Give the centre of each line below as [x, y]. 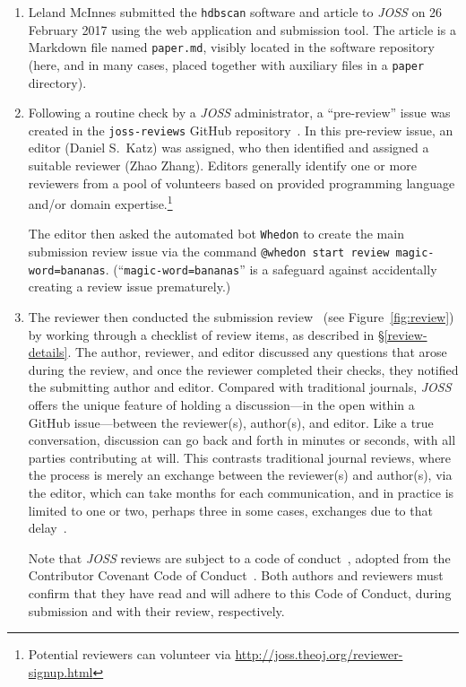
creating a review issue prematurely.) [129, 287]
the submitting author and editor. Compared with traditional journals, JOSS [240, 387]
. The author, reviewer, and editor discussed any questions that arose [257, 352]
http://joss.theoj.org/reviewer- [319, 654]
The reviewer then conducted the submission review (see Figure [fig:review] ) [241, 317]
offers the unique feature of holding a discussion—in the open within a [221, 404]
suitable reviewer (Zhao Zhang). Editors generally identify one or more [222, 165]
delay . [47, 528]
